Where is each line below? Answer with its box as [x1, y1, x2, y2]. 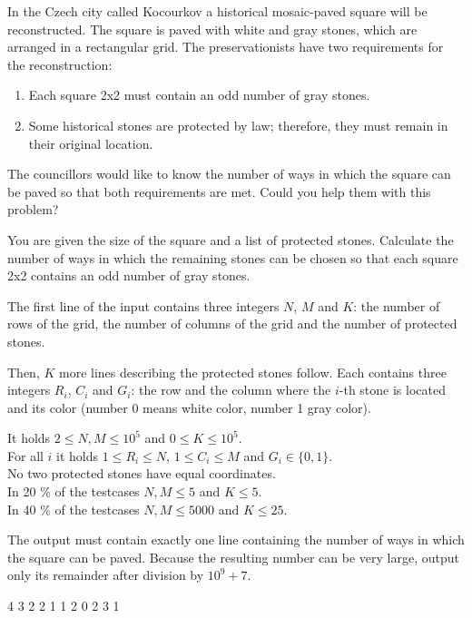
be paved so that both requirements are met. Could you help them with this [7, 181, 431, 201]
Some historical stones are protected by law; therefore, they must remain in [28, 115, 448, 134]
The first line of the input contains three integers [7, 296, 280, 315]
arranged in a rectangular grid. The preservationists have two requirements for [7, 37, 444, 56]
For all [7, 446, 44, 465]
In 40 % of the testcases [7, 499, 140, 518]
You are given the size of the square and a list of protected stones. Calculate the [7, 230, 454, 249]
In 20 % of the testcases [7, 482, 140, 501]
